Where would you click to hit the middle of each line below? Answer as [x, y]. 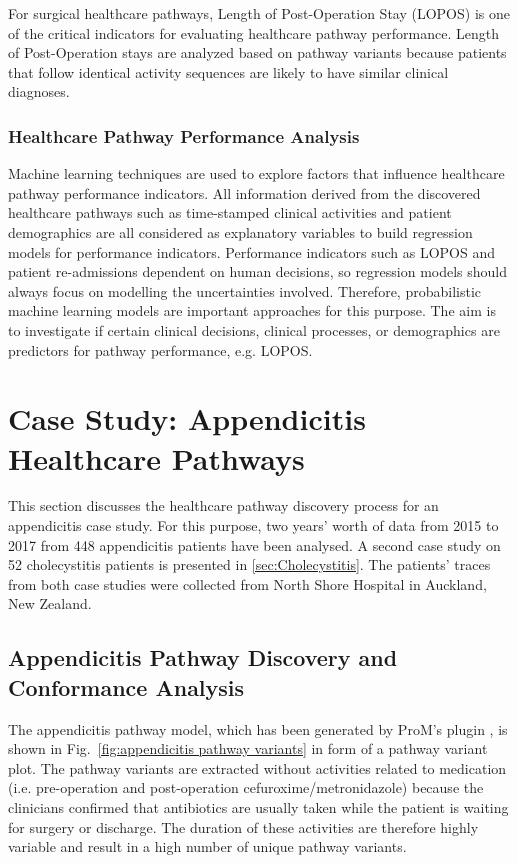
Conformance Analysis [126, 686]
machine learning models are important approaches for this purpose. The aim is [252, 310]
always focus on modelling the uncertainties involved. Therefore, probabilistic [244, 290]
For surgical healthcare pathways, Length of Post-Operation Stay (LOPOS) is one [259, 13]
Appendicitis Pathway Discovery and [203, 657]
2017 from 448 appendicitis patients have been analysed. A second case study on [254, 544]
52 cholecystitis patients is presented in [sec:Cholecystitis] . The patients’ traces [249, 564]
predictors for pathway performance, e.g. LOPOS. [160, 349]
